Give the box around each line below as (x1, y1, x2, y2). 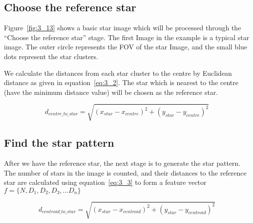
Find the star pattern (4, 135, 114, 150)
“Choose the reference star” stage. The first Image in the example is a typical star (4, 32, 250, 42)
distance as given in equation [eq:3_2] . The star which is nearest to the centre (4, 77, 238, 88)
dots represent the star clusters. (4, 51, 99, 61)
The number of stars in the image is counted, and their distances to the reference (4, 167, 247, 178)
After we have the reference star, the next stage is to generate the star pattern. (4, 158, 241, 168)
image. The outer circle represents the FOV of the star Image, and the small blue (4, 42, 248, 52)
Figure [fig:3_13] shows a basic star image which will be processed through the (4, 22, 241, 33)
